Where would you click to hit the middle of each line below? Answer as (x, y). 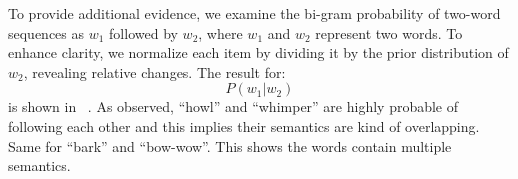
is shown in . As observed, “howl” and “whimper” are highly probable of (233, 106)
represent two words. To (389, 32)
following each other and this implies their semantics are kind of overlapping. (244, 125)
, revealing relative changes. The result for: (154, 71)
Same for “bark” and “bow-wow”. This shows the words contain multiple (230, 145)
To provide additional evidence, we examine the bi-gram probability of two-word (254, 13)
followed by (143, 32)
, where (220, 32)
